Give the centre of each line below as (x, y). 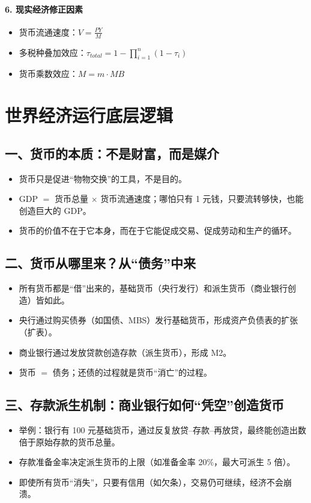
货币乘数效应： (48, 74)
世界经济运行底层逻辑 (89, 115)
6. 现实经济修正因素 (44, 9)
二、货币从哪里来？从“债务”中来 (100, 263)
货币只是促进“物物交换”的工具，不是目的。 (103, 178)
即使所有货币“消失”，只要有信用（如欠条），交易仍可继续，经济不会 (151, 482)
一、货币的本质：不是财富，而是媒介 (112, 153)
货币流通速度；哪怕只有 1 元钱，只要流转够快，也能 (202, 199)
